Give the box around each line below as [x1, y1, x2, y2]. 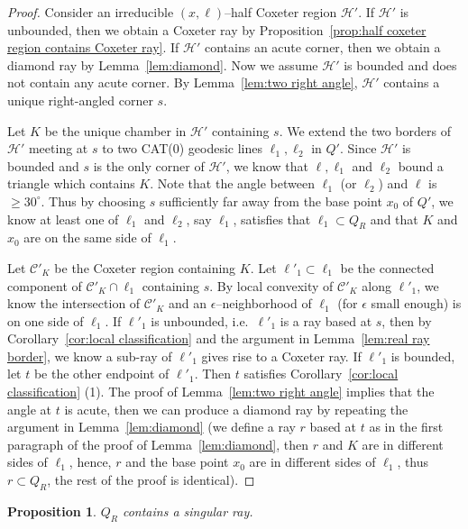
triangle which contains [7, 174, 135, 193]
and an [169, 294, 207, 313]
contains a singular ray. [122, 501, 253, 520]
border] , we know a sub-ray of [7, 346, 172, 365]
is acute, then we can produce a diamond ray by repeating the [64, 399, 408, 418]
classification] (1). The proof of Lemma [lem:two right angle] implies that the [7, 382, 435, 401]
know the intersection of [7, 294, 141, 313]
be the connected [340, 258, 435, 277]
